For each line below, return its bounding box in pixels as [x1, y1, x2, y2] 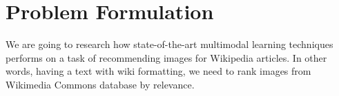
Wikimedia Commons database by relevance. [6, 77, 195, 91]
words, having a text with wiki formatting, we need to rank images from [6, 64, 311, 78]
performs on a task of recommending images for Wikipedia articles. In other [6, 50, 327, 64]
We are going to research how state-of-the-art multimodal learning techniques [6, 37, 333, 51]
